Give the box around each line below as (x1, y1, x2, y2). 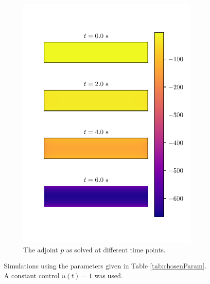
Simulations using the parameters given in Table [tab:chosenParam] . (4, 261, 207, 271)
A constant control (4, 270, 60, 280)
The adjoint (23, 244, 58, 254)
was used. (94, 270, 123, 280)
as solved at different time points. (66, 244, 166, 254)
